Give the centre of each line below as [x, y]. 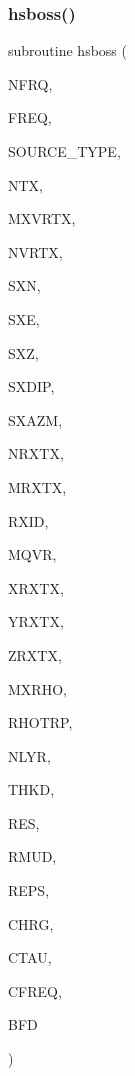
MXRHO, [37, 688]
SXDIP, [31, 386]
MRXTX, [37, 486]
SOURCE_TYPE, [64, 151]
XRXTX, [36, 587]
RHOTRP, [40, 722]
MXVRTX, [42, 218]
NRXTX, [36, 453]
